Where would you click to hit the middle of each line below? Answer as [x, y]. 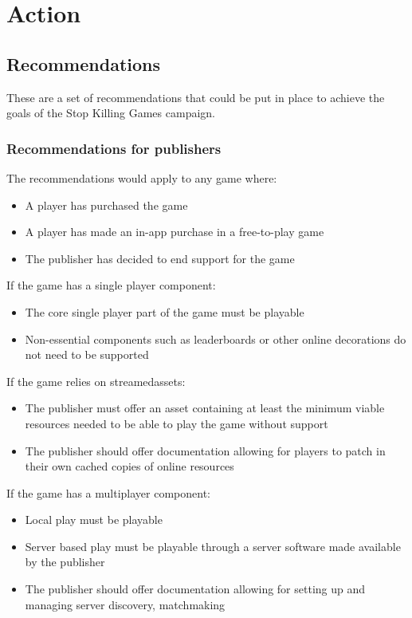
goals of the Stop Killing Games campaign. [111, 113]
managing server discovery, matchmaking [125, 604]
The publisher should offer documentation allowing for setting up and [195, 589]
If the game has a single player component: [111, 285]
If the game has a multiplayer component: [108, 492]
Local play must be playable [94, 520]
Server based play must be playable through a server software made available [213, 546]
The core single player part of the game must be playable [165, 311]
